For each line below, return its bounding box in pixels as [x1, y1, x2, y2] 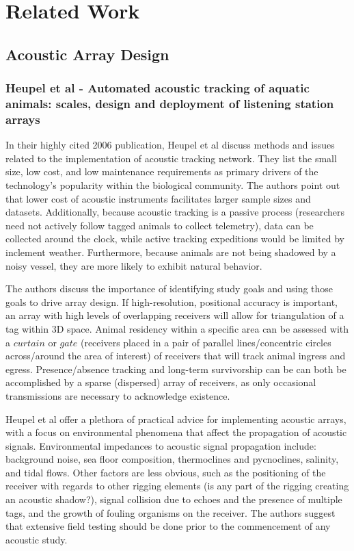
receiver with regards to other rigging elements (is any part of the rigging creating [5, 478, 349, 493]
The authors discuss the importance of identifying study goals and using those [5, 281, 333, 296]
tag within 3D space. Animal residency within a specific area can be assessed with [5, 321, 349, 335]
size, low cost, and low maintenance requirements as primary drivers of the [5, 164, 318, 179]
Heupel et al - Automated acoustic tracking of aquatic [5, 79, 310, 97]
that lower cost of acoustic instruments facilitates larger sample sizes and [5, 191, 311, 205]
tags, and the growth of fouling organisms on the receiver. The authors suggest [5, 505, 336, 520]
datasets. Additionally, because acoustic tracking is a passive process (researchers [5, 205, 345, 219]
